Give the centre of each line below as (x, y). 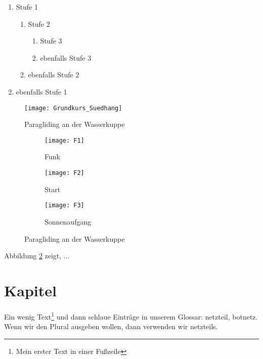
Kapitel (30, 290)
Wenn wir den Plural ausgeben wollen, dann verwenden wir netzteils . (111, 326)
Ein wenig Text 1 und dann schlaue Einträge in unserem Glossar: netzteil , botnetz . (131, 316)
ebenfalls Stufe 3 (66, 57)
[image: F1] (64, 140)
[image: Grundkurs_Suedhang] (73, 108)
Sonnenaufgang (68, 221)
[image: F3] (64, 206)
